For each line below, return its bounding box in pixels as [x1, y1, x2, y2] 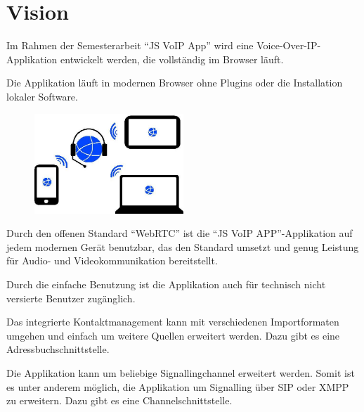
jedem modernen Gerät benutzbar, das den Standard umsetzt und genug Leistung [6, 239, 359, 254]
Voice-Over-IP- [256, 38, 321, 53]
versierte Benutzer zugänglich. [6, 290, 136, 305]
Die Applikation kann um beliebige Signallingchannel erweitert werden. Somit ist [6, 365, 355, 380]
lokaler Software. [6, 89, 78, 103]
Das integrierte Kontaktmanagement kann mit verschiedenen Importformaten [6, 314, 339, 329]
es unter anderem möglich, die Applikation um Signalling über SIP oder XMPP [6, 379, 349, 394]
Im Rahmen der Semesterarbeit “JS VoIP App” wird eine [6, 38, 254, 53]
